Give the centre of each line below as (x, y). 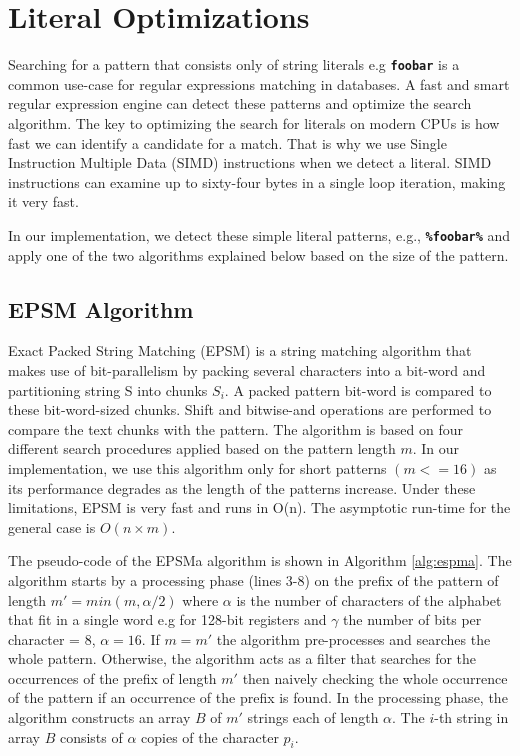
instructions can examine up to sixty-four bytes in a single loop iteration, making (257, 181)
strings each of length (313, 717)
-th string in (471, 717)
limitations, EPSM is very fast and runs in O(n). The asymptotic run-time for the (259, 507)
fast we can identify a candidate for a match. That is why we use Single (227, 142)
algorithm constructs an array (99, 717)
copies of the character (210, 736)
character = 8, (52, 638)
